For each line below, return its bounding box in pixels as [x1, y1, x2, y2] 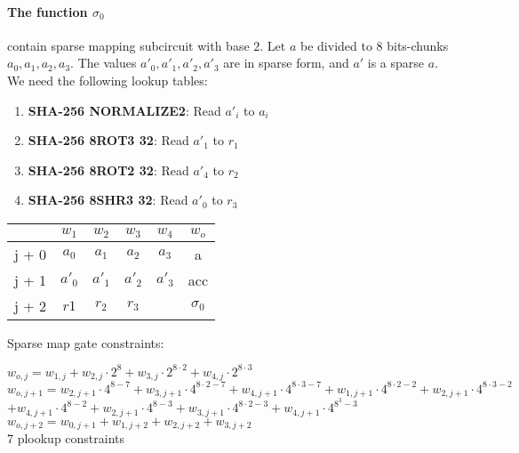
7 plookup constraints [7, 429, 125, 448]
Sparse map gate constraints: [7, 333, 164, 352]
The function [7, 2, 88, 20]
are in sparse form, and [223, 53, 349, 72]
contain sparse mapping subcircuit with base [7, 36, 250, 54]
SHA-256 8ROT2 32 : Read [28, 160, 189, 179]
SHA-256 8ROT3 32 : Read [28, 131, 189, 150]
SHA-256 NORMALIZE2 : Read [28, 101, 221, 119]
